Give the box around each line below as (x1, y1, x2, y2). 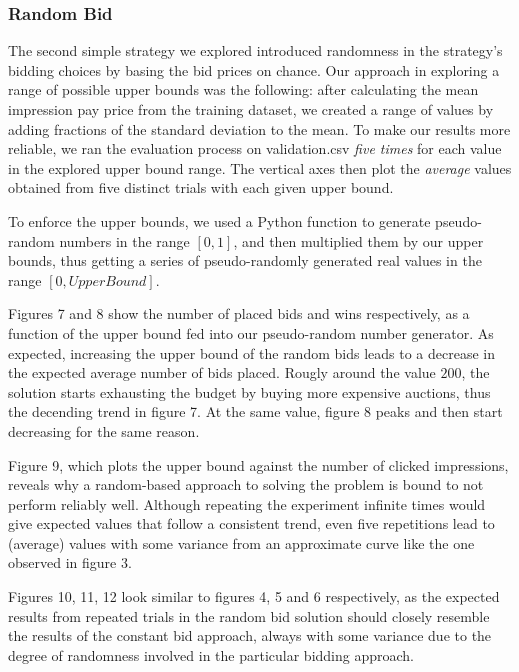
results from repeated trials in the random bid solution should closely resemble (8, 605, 490, 626)
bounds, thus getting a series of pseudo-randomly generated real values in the (8, 250, 482, 271)
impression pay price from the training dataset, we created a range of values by (8, 99, 494, 119)
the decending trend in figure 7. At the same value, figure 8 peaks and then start (8, 401, 503, 422)
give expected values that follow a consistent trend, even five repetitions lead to (8, 513, 495, 534)
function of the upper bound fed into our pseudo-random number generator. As (8, 322, 494, 343)
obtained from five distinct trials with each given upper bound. (8, 177, 394, 198)
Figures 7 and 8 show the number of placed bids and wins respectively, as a (8, 303, 470, 324)
